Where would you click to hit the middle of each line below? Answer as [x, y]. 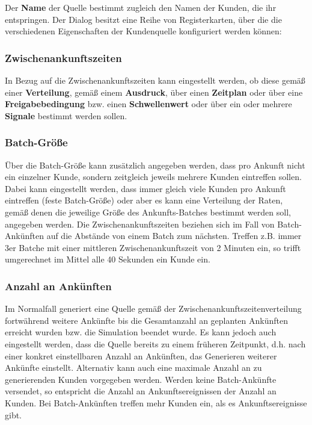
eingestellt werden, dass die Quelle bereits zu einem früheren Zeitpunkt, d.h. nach [155, 343]
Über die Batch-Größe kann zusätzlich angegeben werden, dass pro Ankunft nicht [155, 165]
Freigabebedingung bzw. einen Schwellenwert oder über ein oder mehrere [148, 104]
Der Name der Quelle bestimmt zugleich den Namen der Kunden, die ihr [141, 7]
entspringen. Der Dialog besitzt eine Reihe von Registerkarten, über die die [143, 19]
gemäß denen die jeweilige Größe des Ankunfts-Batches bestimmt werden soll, [148, 212]
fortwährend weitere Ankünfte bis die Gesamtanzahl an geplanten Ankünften [146, 320]
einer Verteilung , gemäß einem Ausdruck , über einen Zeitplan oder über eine [154, 92]
